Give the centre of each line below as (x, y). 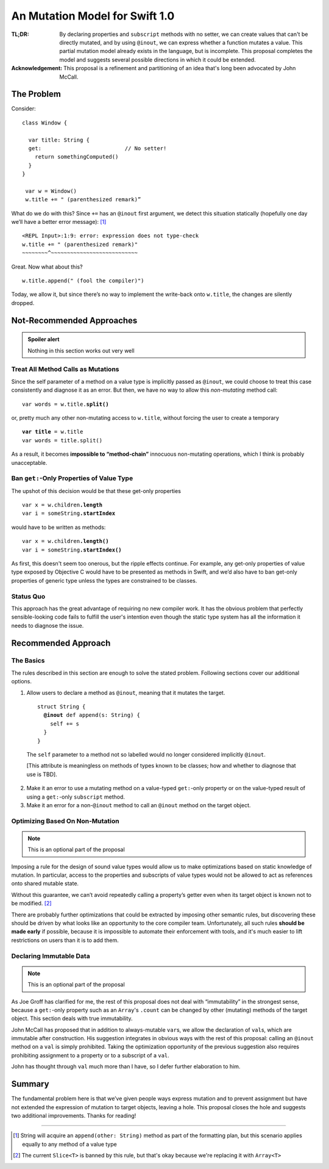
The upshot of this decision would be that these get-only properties (96, 491)
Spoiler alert (44, 339)
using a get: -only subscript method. (76, 797)
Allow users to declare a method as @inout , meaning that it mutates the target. (126, 692)
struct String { (62, 707)
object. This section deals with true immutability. (72, 1018)
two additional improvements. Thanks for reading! (74, 1115)
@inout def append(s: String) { (92, 715)
